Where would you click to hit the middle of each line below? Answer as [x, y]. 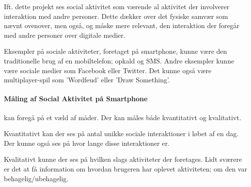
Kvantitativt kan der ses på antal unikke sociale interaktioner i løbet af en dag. [121, 133]
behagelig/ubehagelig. [36, 178]
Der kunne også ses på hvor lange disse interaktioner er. [87, 143]
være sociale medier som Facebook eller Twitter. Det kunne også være [108, 70]
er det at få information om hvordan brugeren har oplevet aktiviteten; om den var [125, 168]
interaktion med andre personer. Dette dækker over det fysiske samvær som [116, 16]
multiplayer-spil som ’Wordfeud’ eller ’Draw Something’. [87, 80]
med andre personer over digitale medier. [65, 35]
